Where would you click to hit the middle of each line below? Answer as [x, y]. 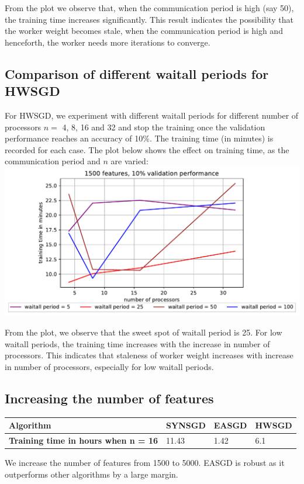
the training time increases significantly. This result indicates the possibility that [149, 19]
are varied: [129, 161]
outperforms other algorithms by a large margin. [91, 474]
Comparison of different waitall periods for [137, 73]
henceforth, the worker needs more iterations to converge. [108, 42]
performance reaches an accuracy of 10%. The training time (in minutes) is [139, 138]
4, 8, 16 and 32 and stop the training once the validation [164, 127]
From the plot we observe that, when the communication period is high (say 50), [149, 8]
